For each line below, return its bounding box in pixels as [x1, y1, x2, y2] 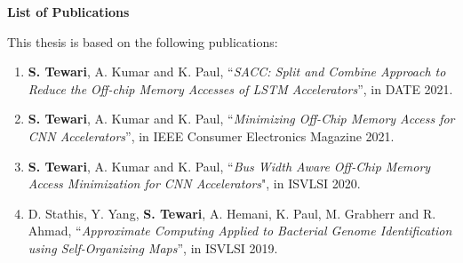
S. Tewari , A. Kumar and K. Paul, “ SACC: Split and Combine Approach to [28, 62, 446, 81]
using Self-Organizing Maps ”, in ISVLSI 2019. [28, 238, 278, 257]
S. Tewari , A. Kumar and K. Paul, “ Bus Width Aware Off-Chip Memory [28, 156, 431, 175]
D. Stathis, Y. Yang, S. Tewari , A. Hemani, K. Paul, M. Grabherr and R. [28, 203, 436, 222]
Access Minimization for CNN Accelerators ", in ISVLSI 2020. [28, 174, 361, 193]
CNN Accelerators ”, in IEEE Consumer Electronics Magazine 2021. [28, 126, 395, 145]
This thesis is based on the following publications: [7, 32, 278, 51]
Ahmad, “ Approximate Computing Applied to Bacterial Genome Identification [28, 221, 452, 240]
